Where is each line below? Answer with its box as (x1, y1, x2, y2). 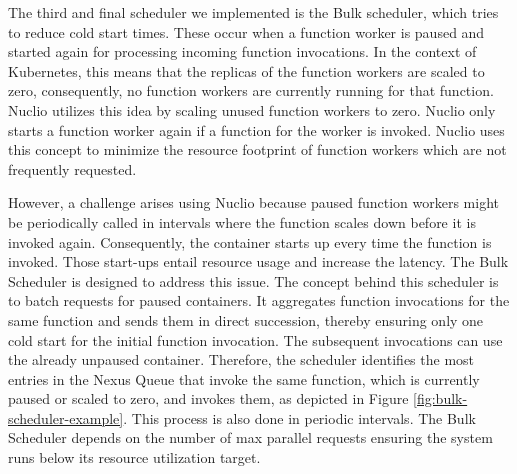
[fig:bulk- (413, 388, 468, 409)
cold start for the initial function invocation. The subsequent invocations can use (8, 329, 503, 350)
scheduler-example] (8, 407, 124, 428)
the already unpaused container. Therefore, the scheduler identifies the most (8, 349, 475, 370)
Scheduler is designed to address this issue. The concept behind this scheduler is (8, 270, 499, 291)
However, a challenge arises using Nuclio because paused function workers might (8, 192, 499, 213)
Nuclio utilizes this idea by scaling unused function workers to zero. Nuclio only (8, 99, 496, 120)
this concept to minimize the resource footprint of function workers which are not (8, 139, 507, 160)
